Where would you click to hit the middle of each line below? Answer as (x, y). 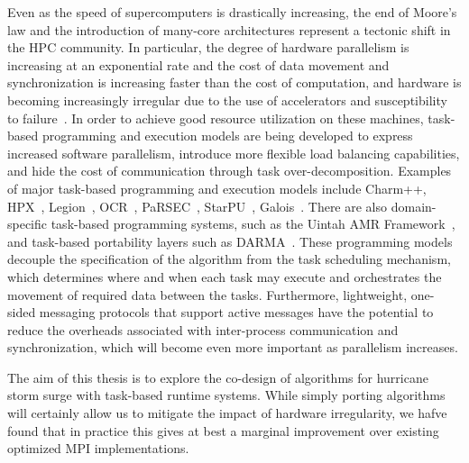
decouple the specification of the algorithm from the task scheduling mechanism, (229, 259)
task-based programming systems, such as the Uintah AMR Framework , (253, 224)
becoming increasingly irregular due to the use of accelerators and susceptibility (227, 100)
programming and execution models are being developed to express (227, 136)
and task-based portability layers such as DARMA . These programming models (230, 241)
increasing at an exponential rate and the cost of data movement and (198, 64)
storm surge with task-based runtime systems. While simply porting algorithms (226, 395)
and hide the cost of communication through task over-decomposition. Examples (230, 171)
